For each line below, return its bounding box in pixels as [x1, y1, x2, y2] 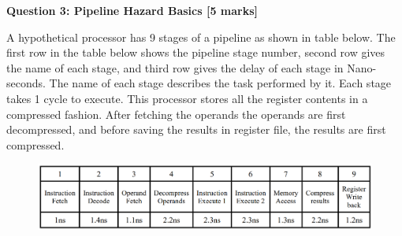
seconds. [6, 75, 46, 91]
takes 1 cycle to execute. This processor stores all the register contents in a [6, 90, 368, 106]
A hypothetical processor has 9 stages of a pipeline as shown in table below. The [6, 28, 396, 45]
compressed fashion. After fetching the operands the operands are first [6, 105, 346, 122]
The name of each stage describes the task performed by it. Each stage [49, 75, 392, 91]
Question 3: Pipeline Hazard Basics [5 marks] [6, 2, 258, 18]
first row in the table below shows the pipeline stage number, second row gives [6, 44, 385, 61]
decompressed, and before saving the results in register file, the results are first [6, 121, 386, 138]
